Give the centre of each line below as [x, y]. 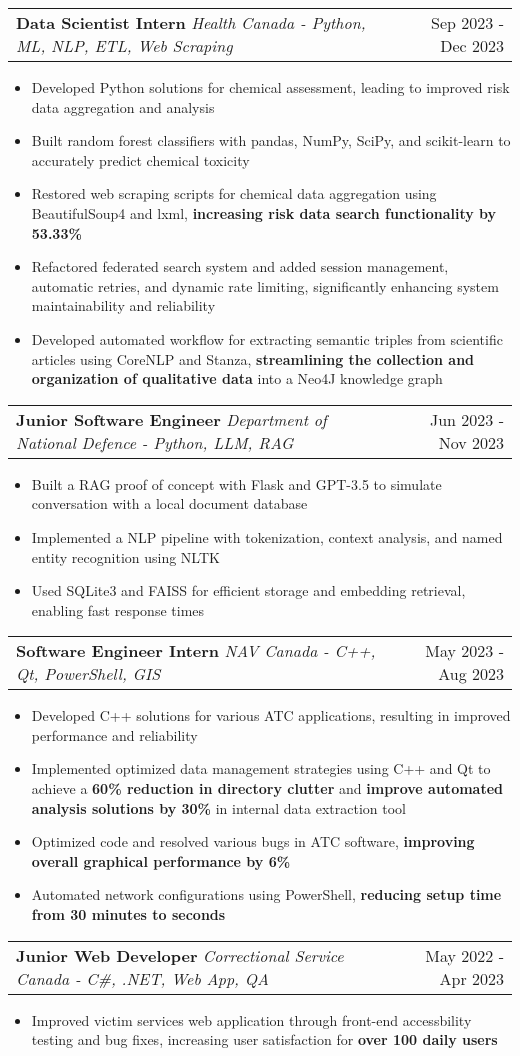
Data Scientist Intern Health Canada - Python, [191, 22]
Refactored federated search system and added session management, [240, 266]
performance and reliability [114, 734]
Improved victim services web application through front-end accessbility [251, 1019]
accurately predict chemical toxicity [140, 159]
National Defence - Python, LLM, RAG [155, 442]
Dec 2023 [472, 45]
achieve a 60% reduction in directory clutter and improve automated [267, 788]
